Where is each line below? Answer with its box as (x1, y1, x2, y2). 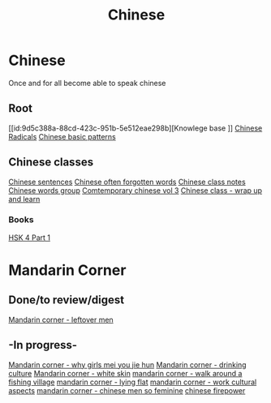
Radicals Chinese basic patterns (8, 131, 116, 141)
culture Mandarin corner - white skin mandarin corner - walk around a (8, 368, 243, 378)
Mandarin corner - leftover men (8, 315, 114, 324)
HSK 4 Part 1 (8, 233, 51, 242)
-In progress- (8, 338, 78, 352)
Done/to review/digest (8, 294, 124, 307)
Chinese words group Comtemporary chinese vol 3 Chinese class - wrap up (8, 185, 262, 195)
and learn (8, 194, 41, 204)
